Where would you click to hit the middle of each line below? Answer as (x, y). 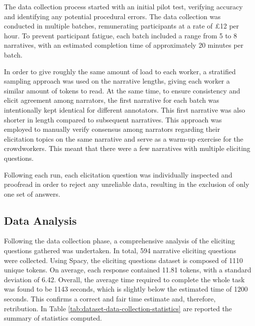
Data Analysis (41, 220)
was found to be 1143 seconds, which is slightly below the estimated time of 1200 (126, 289)
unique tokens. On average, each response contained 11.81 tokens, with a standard (128, 270)
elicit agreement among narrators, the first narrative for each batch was (112, 100)
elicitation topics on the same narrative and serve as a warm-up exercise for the (124, 138)
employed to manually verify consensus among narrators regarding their (112, 129)
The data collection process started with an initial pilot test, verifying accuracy (123, 6)
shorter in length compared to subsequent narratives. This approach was (113, 119)
